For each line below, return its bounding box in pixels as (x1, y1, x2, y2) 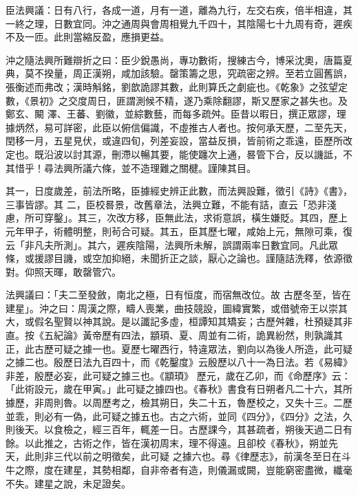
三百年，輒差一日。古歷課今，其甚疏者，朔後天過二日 (101, 422, 343, 437)
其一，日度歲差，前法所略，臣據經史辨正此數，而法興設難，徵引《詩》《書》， (6, 184, 352, 198)
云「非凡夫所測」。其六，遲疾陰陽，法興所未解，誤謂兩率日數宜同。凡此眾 (6, 237, 338, 252)
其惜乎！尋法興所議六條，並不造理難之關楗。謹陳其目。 (6, 160, 256, 175)
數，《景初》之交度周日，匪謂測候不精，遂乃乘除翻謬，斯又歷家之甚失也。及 (6, 93, 348, 107)
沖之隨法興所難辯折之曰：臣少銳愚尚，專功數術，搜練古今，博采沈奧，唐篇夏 (6, 52, 352, 67)
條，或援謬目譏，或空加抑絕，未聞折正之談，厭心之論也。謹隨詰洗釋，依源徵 (6, 251, 352, 265)
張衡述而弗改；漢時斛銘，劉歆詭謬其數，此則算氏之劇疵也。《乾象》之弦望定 (6, 79, 348, 93)
